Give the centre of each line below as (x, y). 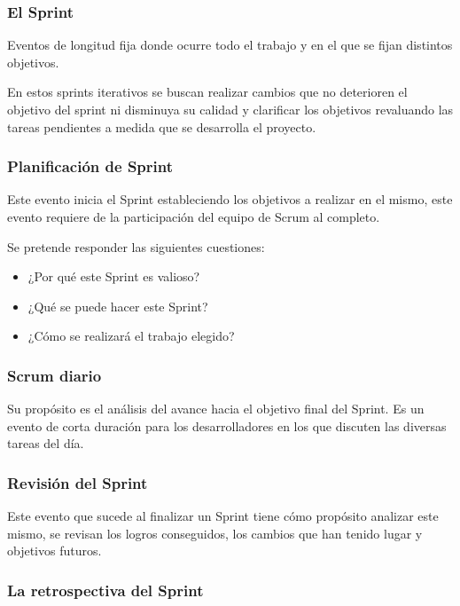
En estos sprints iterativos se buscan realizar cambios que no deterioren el (207, 92)
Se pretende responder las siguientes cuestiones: (136, 246)
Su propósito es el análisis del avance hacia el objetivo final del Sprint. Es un (216, 409)
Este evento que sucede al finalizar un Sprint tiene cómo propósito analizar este (223, 516)
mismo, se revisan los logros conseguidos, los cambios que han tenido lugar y (215, 533)
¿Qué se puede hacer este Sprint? (118, 306)
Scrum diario (55, 375)
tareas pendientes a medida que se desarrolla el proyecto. (162, 126)
